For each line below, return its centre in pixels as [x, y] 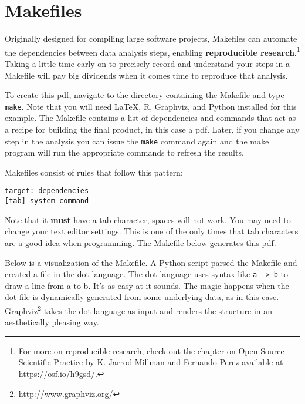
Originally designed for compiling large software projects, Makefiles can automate [151, 38]
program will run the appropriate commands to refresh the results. [124, 152]
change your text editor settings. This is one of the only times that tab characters [152, 231]
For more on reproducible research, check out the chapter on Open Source [151, 350]
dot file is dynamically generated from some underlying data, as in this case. [142, 297]
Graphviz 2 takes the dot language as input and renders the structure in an [139, 309]
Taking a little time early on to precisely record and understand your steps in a [147, 63]
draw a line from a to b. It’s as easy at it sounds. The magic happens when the [147, 285]
